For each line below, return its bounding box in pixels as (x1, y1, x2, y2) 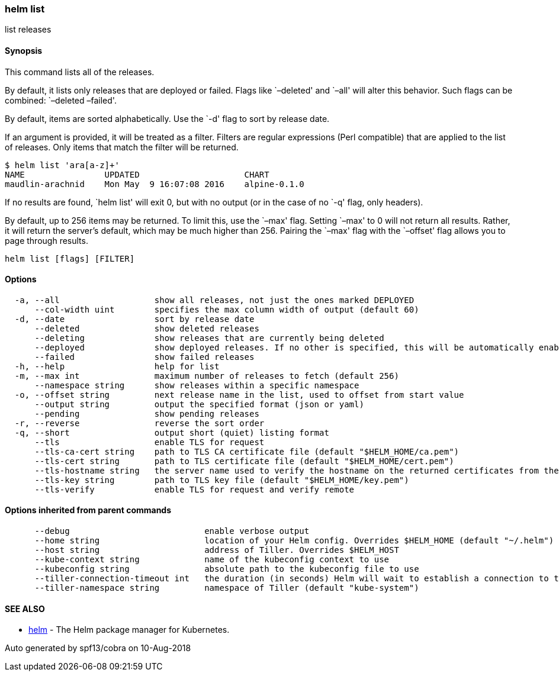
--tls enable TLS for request (34, 437, 265, 447)
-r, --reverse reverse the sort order (14, 418, 265, 428)
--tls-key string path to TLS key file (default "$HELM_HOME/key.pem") (34, 475, 409, 485)
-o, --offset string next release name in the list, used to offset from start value (14, 389, 464, 400)
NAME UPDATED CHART (5, 169, 269, 179)
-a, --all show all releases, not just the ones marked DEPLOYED (14, 295, 415, 305)
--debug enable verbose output (34, 526, 310, 536)
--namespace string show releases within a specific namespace (34, 380, 359, 390)
